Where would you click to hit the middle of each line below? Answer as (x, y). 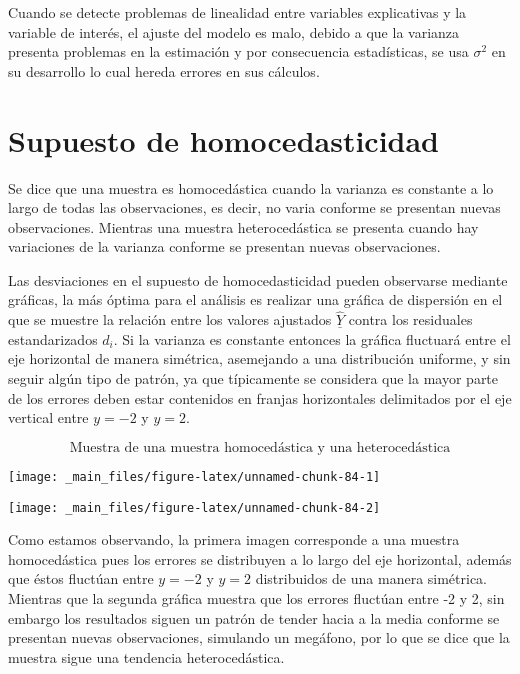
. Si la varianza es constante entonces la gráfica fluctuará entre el (312, 338)
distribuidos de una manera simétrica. (371, 578)
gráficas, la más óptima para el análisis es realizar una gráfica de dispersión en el (255, 299)
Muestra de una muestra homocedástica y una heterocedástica (260, 447)
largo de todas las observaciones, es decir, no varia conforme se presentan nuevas (254, 207)
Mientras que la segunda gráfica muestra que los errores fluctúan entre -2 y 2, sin (256, 597)
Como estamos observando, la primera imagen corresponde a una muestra (234, 539)
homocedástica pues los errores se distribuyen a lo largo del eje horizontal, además (260, 558)
